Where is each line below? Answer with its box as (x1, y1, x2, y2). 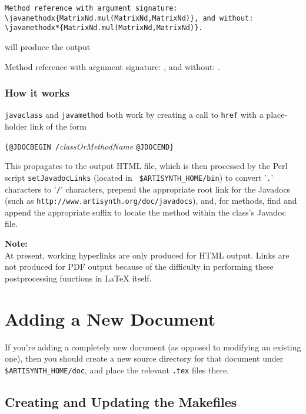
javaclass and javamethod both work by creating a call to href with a (5, 108, 264, 121)
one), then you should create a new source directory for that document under (5, 352, 284, 365)
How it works (5, 85, 69, 100)
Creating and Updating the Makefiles (5, 392, 237, 410)
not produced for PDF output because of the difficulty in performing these (5, 260, 274, 273)
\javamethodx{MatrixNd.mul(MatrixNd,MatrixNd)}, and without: (5, 14, 254, 22)
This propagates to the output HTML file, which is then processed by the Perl (5, 160, 288, 172)
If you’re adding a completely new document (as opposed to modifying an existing (5, 340, 301, 353)
